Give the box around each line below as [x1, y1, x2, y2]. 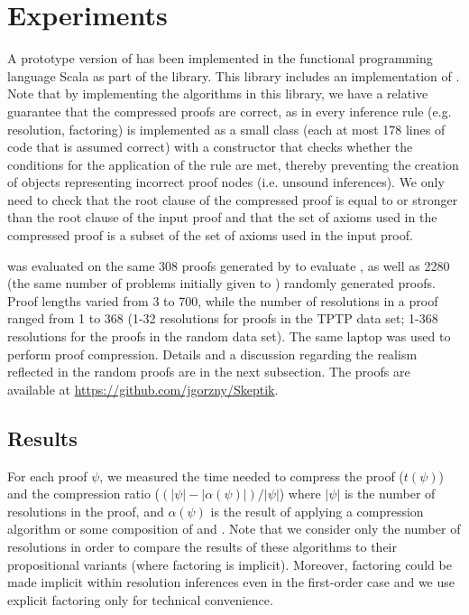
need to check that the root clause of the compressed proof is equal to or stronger [7, 190, 458, 209]
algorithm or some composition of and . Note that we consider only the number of [7, 519, 461, 538]
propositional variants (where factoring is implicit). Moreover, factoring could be [7, 554, 452, 573]
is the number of [344, 484, 436, 503]
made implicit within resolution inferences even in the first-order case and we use [7, 573, 455, 592]
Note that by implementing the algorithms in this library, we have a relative [7, 84, 428, 103]
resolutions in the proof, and [7, 501, 164, 520]
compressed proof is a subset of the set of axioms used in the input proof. [7, 226, 413, 245]
